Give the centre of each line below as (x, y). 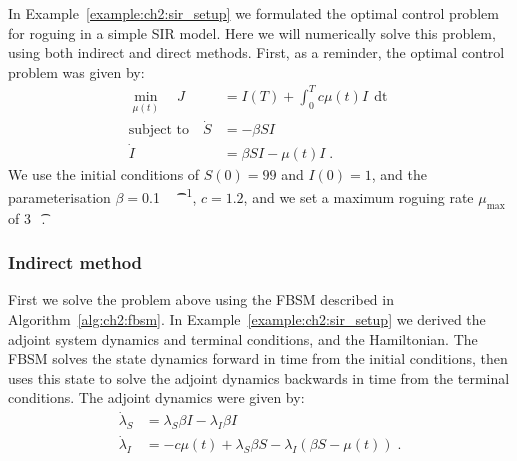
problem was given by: (76, 71)
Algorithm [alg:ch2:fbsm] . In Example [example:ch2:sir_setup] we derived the (247, 319)
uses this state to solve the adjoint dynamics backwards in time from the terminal (259, 377)
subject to (158, 130)
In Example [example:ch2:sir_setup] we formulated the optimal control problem (253, 13)
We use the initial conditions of (104, 173)
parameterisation (59, 196)
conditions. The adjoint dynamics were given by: (156, 397)
